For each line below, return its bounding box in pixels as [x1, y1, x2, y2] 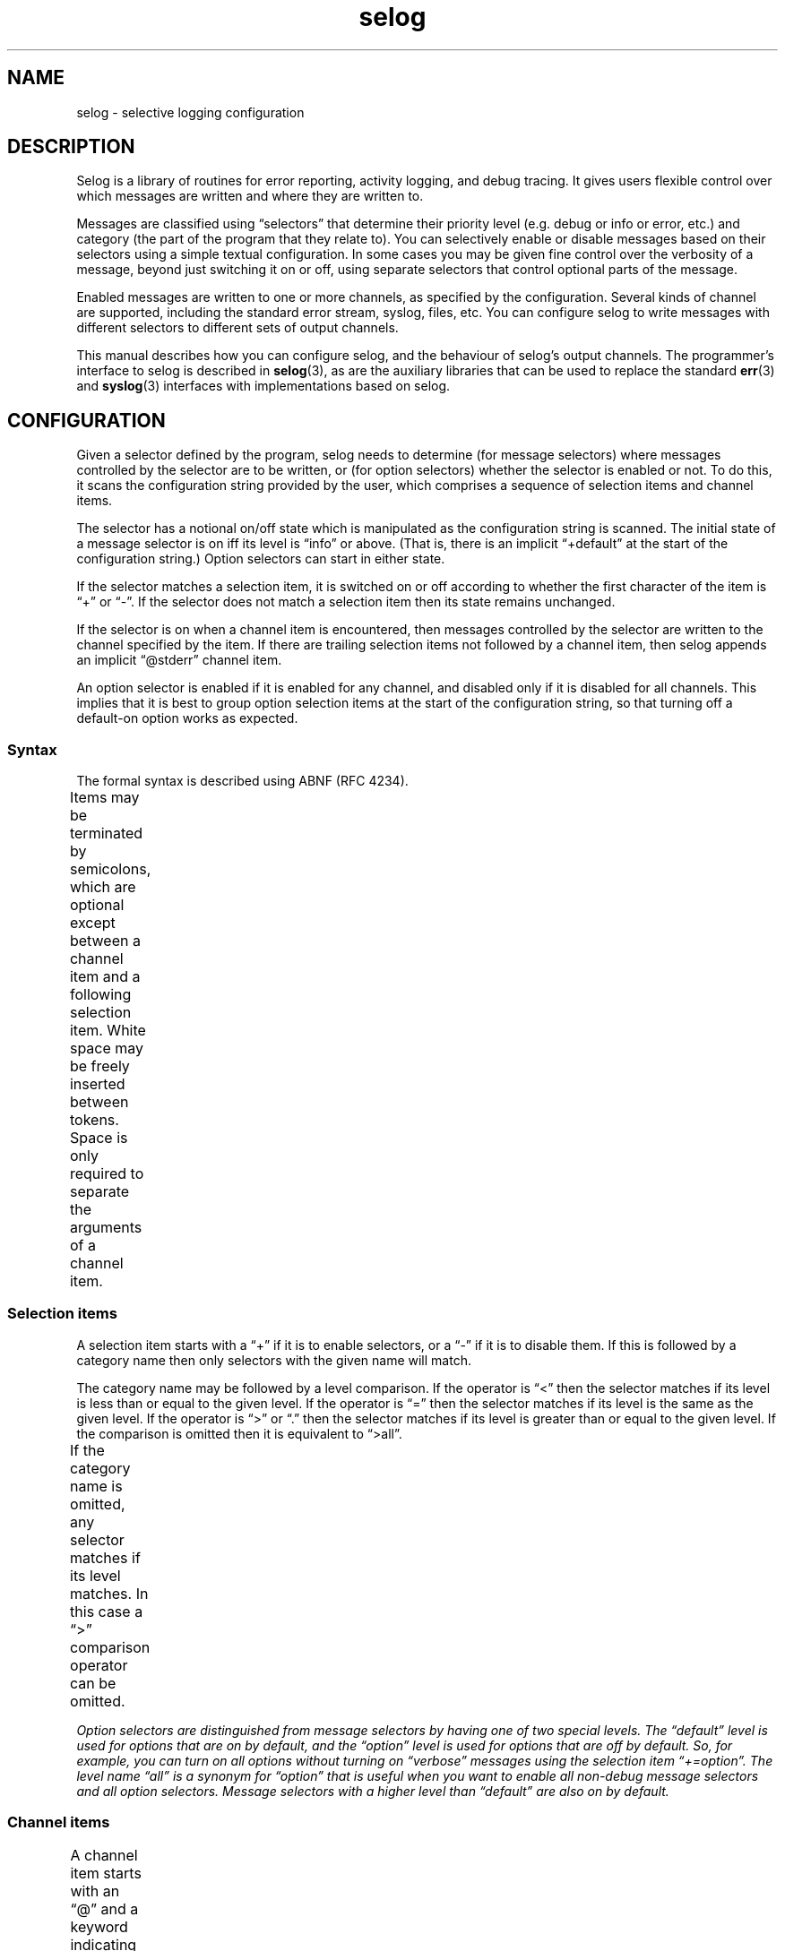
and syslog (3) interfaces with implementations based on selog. [76, 378, 451, 394]
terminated [69, 824, 143, 843]
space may [69, 1039, 144, 1058]
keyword [70, 1917, 128, 1936]
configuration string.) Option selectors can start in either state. [76, 551, 445, 567]
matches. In [70, 1584, 149, 1603]
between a [69, 932, 141, 950]
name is [70, 1476, 123, 1495]
